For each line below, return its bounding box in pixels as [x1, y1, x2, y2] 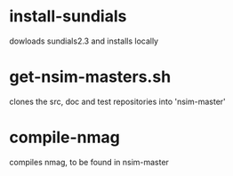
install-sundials [9, 6, 127, 27]
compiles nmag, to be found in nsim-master [9, 156, 169, 167]
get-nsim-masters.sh [9, 67, 172, 87]
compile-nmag [9, 127, 120, 148]
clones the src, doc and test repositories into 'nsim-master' [9, 96, 227, 107]
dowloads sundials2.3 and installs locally [9, 36, 158, 46]
